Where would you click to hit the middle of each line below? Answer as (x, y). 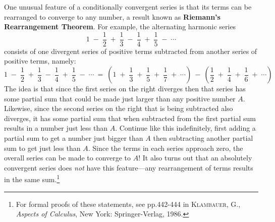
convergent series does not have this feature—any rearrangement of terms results (129, 167)
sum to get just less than (42, 148)
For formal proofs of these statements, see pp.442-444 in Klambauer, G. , (128, 204)
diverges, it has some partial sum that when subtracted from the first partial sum (130, 118)
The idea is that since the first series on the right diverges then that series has (125, 89)
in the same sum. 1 (32, 179)
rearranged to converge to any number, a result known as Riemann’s (112, 16)
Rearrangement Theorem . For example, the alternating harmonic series (120, 26)
